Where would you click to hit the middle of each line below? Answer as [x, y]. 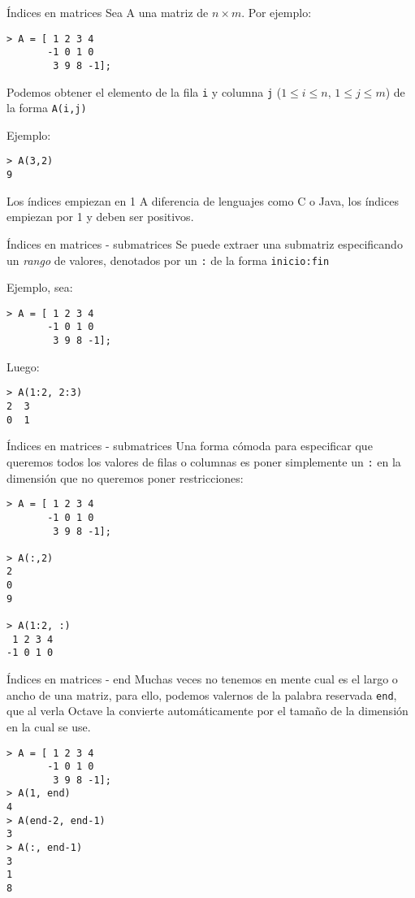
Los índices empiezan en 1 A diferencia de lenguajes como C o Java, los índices [203, 200]
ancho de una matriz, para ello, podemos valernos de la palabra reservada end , [202, 694]
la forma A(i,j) [47, 108]
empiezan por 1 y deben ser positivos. [100, 217]
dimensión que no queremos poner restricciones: [125, 477]
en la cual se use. [49, 726]
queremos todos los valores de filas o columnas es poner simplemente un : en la [204, 461]
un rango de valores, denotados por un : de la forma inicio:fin [168, 260]
